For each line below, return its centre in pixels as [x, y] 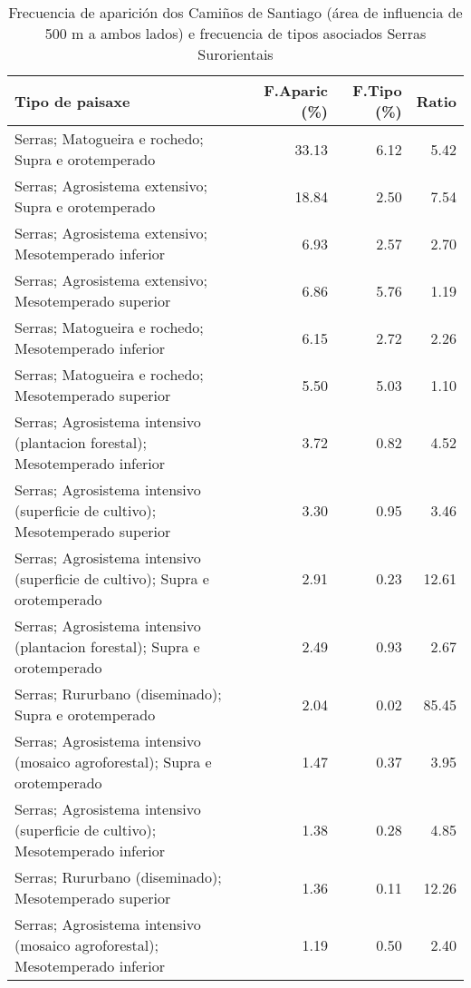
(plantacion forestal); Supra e [107, 646]
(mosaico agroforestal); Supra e [113, 762]
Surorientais [235, 54]
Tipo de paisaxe [72, 101]
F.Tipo [377, 90]
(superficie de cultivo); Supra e [112, 578]
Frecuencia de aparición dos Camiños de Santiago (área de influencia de [235, 12]
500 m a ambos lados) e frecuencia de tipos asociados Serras [235, 33]
